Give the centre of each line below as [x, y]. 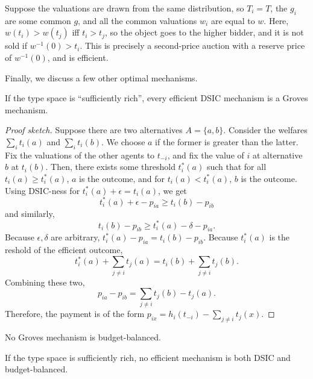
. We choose [123, 141]
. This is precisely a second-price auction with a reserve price [192, 45]
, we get [172, 190]
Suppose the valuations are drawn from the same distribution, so [125, 8]
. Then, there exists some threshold [110, 167]
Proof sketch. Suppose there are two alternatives [94, 130]
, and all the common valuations [138, 20]
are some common [38, 20]
